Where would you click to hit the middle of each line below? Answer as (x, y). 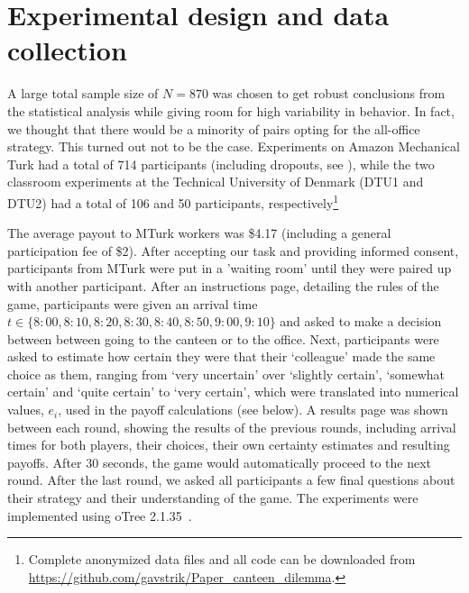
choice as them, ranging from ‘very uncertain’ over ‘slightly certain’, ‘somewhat (226, 374)
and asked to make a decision (361, 321)
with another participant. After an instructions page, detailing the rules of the (223, 285)
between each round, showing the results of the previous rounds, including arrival (232, 427)
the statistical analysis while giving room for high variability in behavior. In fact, (231, 110)
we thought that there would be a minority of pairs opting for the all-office (214, 128)
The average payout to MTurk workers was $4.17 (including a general (199, 233)
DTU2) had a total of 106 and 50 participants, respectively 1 (173, 201)
